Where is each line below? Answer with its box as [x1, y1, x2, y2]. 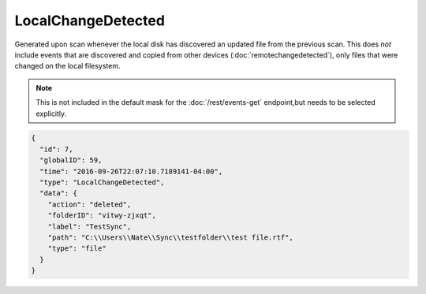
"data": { [39, 189, 78, 198]
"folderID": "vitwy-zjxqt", [47, 211, 157, 220]
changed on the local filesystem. [14, 61, 121, 71]
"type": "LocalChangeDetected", [39, 178, 165, 187]
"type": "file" [47, 244, 106, 253]
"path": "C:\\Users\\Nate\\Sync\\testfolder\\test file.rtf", [47, 233, 293, 242]
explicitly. [35, 109, 67, 118]
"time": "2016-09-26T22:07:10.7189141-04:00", [39, 166, 223, 176]
